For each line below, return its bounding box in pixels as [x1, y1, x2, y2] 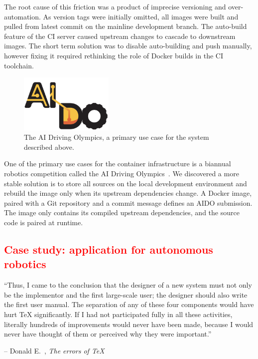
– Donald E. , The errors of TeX [4, 345, 105, 356]
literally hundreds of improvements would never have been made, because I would [4, 319, 254, 329]
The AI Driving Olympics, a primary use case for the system [24, 132, 209, 142]
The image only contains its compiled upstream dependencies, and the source [4, 207, 240, 218]
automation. [4, 11, 41, 21]
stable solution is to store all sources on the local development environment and [4, 178, 247, 188]
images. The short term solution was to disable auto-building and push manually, [4, 40, 252, 51]
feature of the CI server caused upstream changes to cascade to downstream [4, 30, 236, 41]
